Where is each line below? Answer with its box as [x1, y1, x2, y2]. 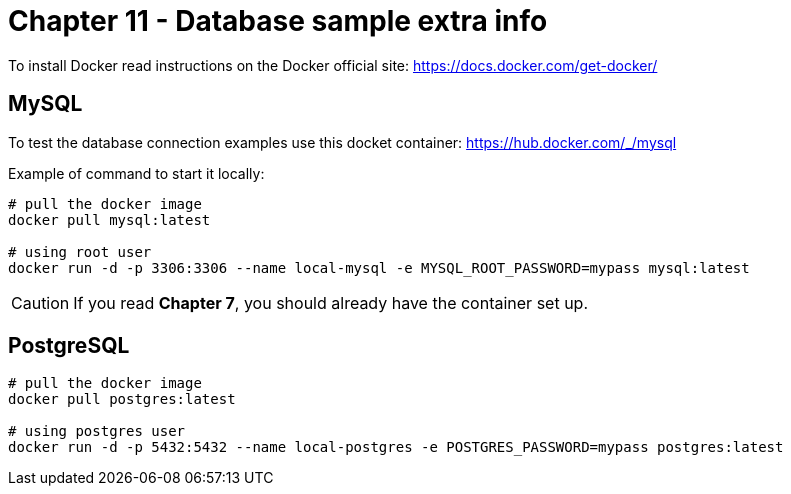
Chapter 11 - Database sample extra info [8, 4, 548, 38]
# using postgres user [8, 423, 186, 440]
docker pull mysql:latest [8, 211, 211, 228]
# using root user [8, 243, 152, 260]
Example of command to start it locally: [8, 164, 265, 182]
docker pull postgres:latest [8, 391, 236, 408]
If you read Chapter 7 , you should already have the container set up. [73, 292, 589, 313]
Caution [11, 292, 70, 313]
